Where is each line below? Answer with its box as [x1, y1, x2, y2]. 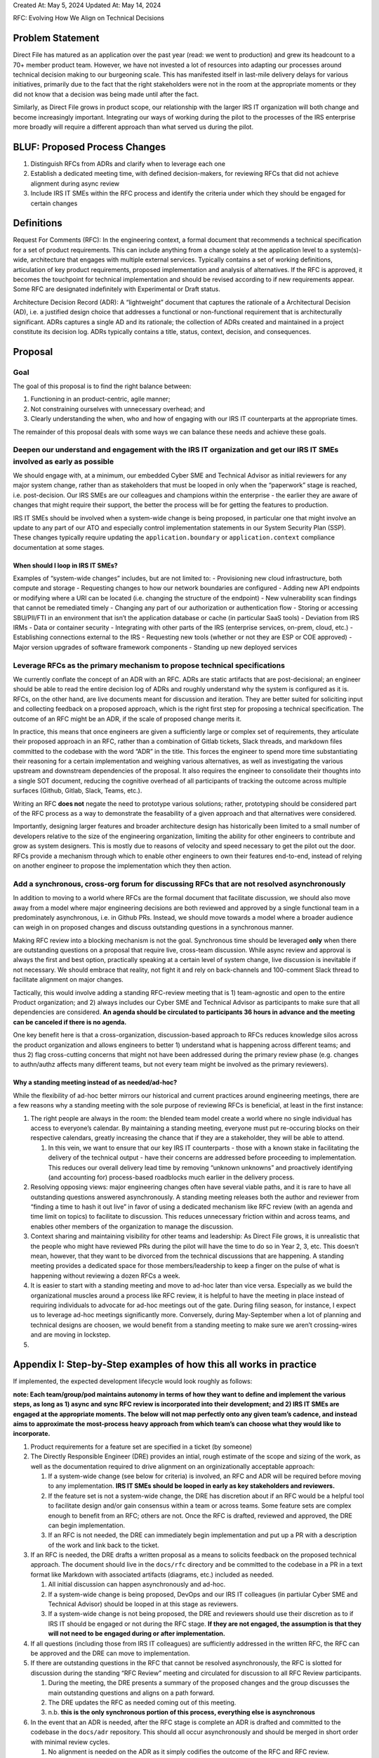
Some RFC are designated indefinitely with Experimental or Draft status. [13, 285, 221, 293]
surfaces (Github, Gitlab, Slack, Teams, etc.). [13, 786, 142, 795]
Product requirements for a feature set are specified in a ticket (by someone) [30, 1442, 253, 1451]
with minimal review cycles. [30, 1738, 110, 1746]
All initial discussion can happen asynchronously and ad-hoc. [48, 1580, 226, 1589]
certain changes [30, 199, 78, 207]
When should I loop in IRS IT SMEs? [13, 561, 119, 570]
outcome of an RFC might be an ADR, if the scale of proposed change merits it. [13, 714, 242, 723]
